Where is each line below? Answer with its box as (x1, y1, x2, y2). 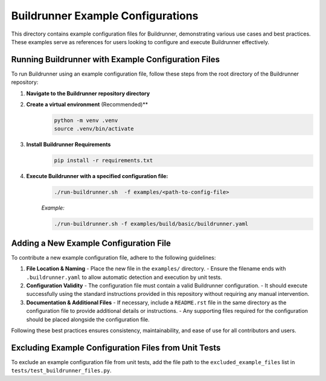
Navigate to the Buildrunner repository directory (26, 89, 150, 97)
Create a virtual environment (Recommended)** (26, 101, 149, 108)
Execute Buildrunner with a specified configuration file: (26, 173, 168, 180)
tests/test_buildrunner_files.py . (11, 367, 112, 374)
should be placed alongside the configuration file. (26, 316, 150, 323)
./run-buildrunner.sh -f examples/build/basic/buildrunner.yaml (54, 220, 249, 228)
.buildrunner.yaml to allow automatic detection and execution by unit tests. (26, 274, 223, 281)
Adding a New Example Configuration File (11, 238, 171, 248)
